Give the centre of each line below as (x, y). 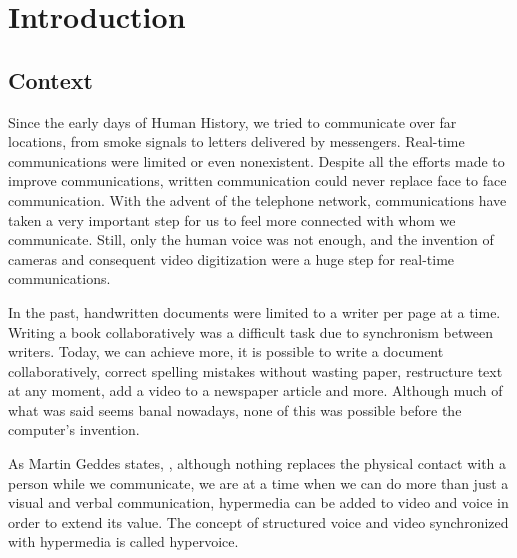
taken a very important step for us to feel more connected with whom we (232, 219)
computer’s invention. (74, 429)
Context (50, 79)
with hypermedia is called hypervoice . (123, 541)
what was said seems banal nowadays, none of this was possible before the (235, 409)
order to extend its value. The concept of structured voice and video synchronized (258, 521)
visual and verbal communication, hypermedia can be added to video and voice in (258, 502)
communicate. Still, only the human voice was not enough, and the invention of (251, 239)
